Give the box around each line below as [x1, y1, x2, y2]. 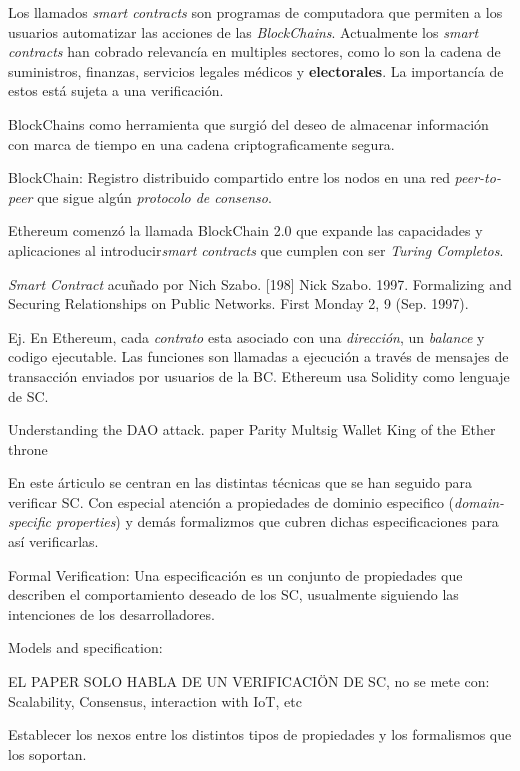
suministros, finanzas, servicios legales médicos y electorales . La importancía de [8, 60, 504, 81]
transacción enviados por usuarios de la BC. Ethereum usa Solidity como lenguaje [8, 365, 510, 386]
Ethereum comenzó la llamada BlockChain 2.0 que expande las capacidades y [8, 220, 483, 241]
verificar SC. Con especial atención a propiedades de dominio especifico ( [8, 491, 454, 512]
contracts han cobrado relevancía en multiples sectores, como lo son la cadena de [8, 41, 501, 62]
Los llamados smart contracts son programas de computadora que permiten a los [8, 2, 503, 22]
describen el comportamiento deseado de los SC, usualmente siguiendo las [8, 584, 459, 605]
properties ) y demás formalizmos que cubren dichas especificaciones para [55, 511, 499, 532]
